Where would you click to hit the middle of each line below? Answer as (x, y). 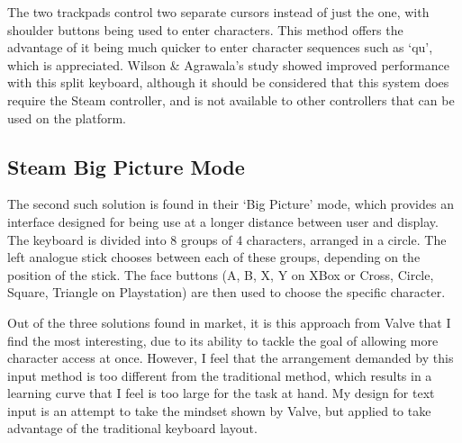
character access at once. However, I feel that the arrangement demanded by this (231, 358)
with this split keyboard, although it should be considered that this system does (228, 82)
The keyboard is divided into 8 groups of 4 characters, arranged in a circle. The (227, 239)
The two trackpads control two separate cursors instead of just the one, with (218, 12)
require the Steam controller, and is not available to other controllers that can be (231, 99)
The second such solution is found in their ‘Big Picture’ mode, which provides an (231, 204)
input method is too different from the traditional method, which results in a (220, 375)
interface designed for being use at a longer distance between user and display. (223, 221)
